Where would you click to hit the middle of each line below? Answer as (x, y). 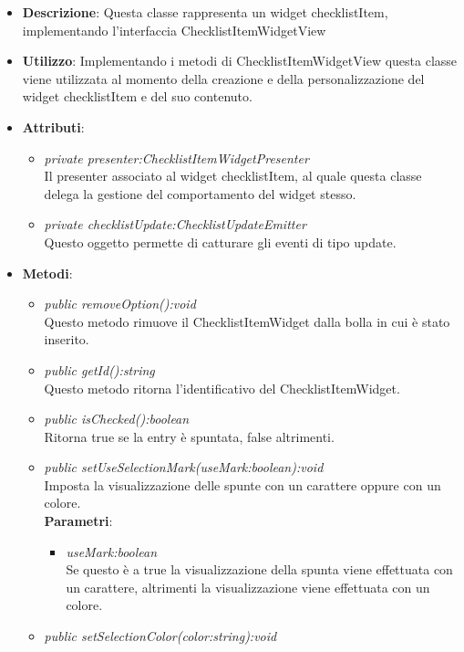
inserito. (67, 339)
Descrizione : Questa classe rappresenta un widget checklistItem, (205, 12)
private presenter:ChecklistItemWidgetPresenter (176, 158)
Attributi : (53, 126)
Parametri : (78, 521)
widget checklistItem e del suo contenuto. (137, 96)
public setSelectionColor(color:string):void (160, 636)
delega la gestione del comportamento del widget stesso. (200, 193)
